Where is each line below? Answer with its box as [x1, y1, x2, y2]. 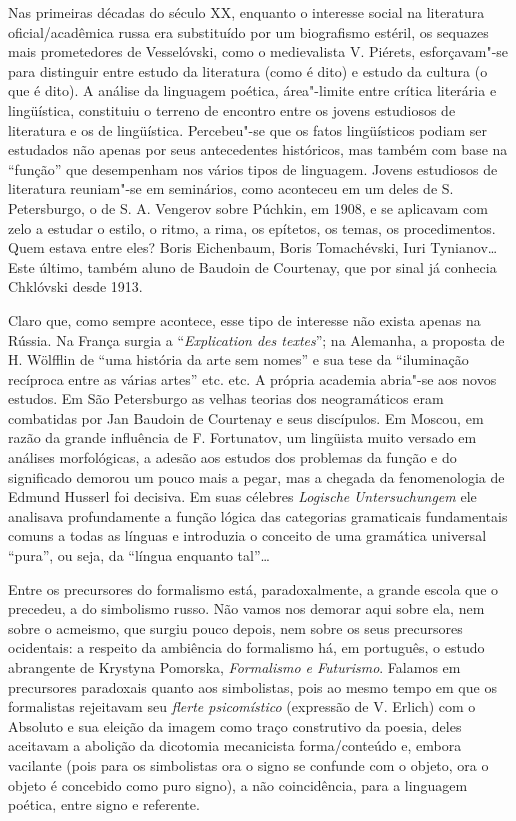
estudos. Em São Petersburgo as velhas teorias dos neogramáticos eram [8, 388, 444, 409]
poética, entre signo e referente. [8, 794, 200, 815]
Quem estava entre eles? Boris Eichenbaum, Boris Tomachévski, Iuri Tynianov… [8, 237, 498, 258]
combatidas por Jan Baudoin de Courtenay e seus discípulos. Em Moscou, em [8, 407, 484, 428]
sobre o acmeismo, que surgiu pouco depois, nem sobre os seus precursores [8, 617, 463, 638]
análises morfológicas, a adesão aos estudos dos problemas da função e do [8, 447, 457, 468]
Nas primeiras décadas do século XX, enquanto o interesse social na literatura [8, 2, 485, 22]
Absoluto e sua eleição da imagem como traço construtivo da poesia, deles [8, 715, 462, 736]
